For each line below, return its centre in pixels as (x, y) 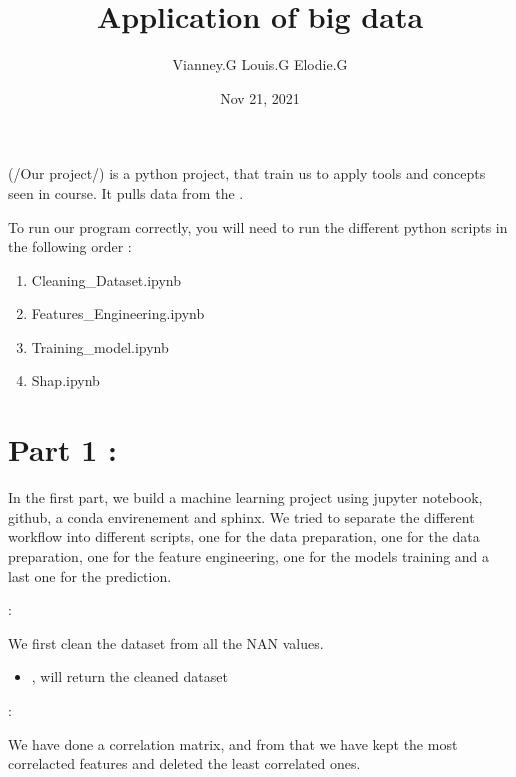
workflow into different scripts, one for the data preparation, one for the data (244, 536)
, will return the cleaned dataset (129, 676)
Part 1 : (63, 449)
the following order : (70, 246)
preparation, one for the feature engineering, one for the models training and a (249, 555)
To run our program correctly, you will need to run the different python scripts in (258, 226)
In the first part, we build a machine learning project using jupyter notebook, (245, 497)
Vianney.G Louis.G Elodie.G (260, 64)
